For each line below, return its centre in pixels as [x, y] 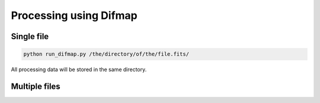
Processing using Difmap [74, 15]
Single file [30, 36]
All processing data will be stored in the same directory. [79, 70]
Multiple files [36, 86]
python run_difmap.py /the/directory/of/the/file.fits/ [106, 54]
